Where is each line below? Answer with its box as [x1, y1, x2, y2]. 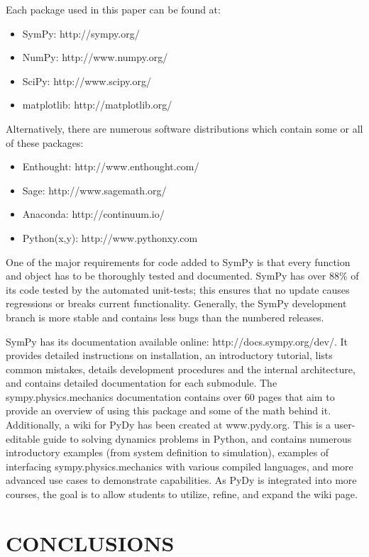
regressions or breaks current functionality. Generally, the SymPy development [6, 296, 347, 311]
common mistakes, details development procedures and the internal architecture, [6, 361, 356, 376]
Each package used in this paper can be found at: [6, 2, 221, 16]
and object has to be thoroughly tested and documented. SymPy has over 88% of [6, 268, 359, 283]
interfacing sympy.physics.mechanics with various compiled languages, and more [6, 458, 353, 473]
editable [6, 431, 40, 446]
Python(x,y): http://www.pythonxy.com [22, 230, 198, 245]
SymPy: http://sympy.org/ [22, 26, 140, 40]
